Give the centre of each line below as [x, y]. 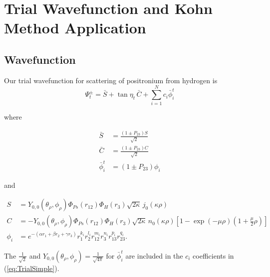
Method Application [75, 28]
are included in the [154, 255]
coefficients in [213, 255]
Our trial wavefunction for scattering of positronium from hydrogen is [111, 80]
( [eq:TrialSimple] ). [32, 268]
